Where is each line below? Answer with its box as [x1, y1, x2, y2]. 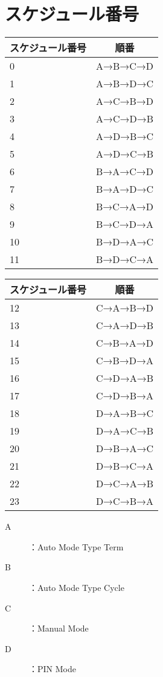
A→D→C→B [95, 147, 153, 161]
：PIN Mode [29, 662, 76, 675]
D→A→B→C [95, 406, 153, 421]
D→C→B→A [95, 494, 153, 509]
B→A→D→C [95, 182, 153, 196]
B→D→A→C [95, 235, 153, 249]
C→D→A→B [95, 371, 153, 385]
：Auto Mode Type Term [29, 540, 124, 553]
